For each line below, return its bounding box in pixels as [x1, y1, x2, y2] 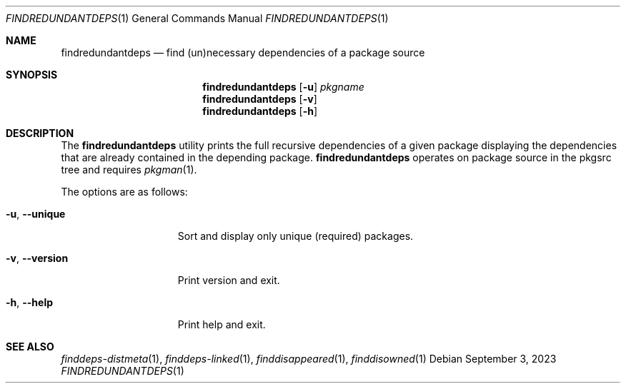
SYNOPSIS [6, 69, 58, 81]
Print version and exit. [177, 274, 280, 286]
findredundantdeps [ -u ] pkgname [202, 81, 364, 93]
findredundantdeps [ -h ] [202, 105, 318, 117]
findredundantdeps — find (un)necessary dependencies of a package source [61, 46, 425, 59]
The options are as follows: [61, 186, 188, 198]
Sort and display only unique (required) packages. [177, 230, 414, 242]
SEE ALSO [6, 340, 54, 353]
